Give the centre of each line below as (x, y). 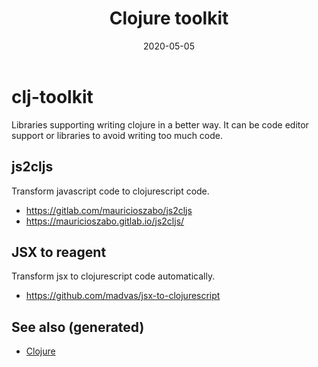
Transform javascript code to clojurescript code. (110, 191)
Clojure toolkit (169, 18)
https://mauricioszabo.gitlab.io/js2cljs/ (105, 221)
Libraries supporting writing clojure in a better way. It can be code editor (160, 124)
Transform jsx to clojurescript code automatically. (113, 276)
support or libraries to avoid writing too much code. (117, 135)
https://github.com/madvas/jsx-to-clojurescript (123, 296)
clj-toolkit (52, 96)
